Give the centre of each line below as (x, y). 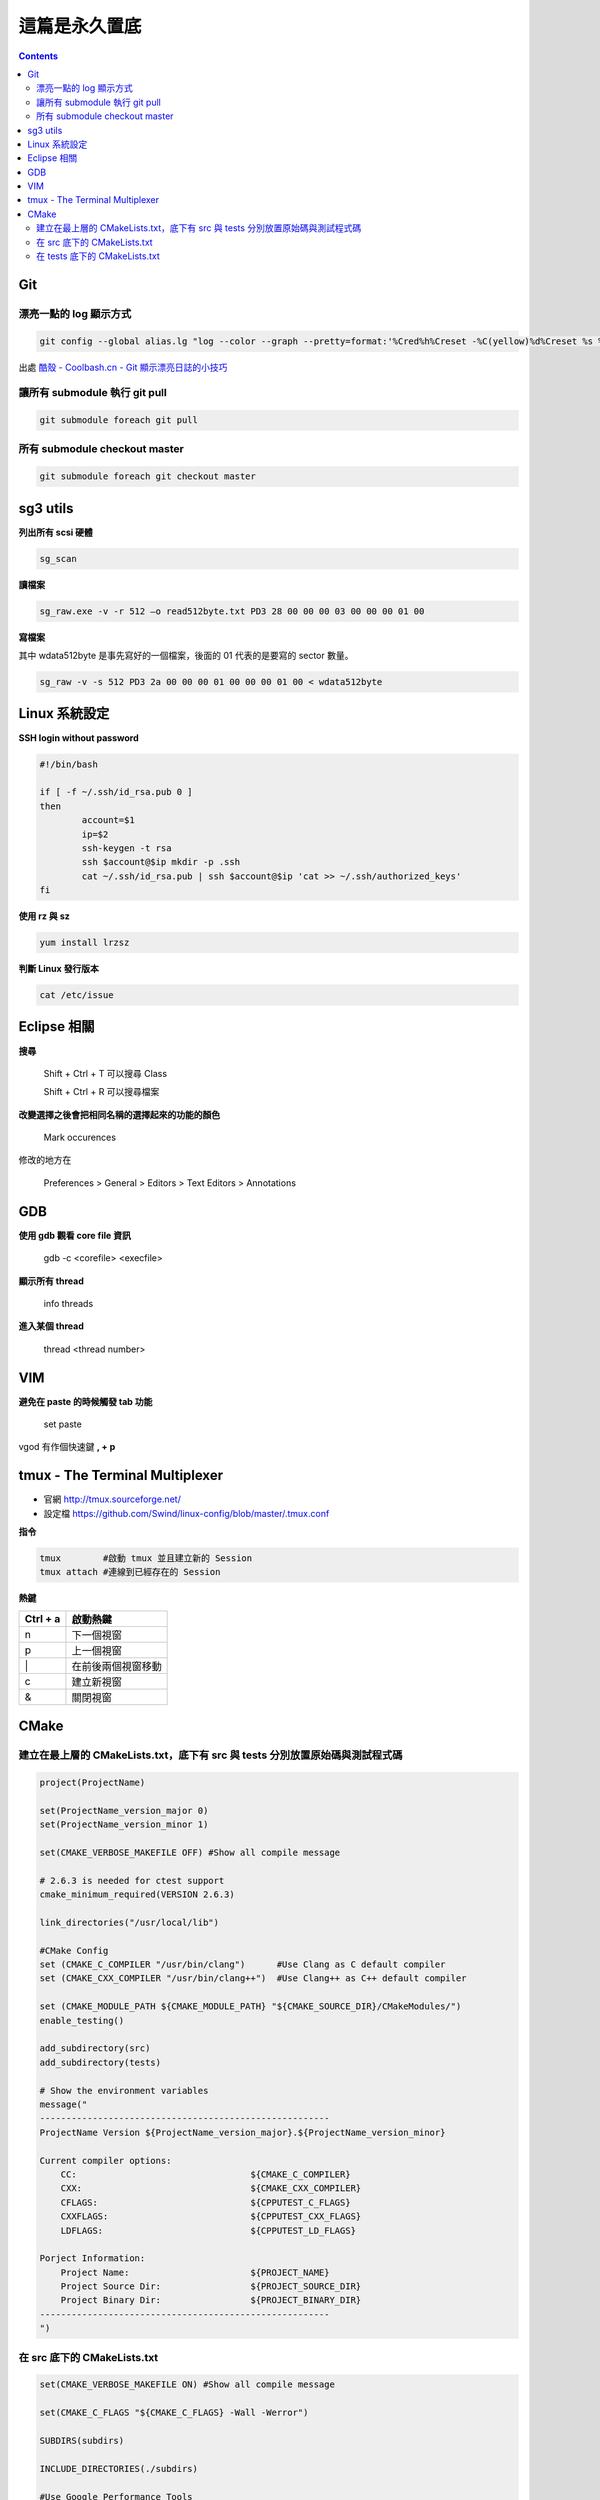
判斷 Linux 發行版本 (58, 969)
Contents (38, 56)
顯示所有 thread (51, 1281)
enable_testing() (82, 2020)
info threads (68, 1303)
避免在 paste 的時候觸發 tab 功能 (85, 1401)
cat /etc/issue (76, 995)
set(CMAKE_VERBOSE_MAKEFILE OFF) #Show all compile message (190, 1852)
